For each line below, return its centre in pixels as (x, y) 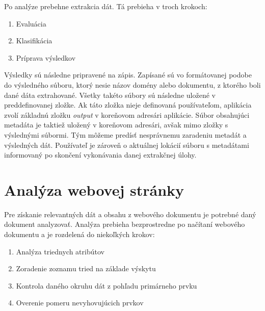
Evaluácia (31, 23)
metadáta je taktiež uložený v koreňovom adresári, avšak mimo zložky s (116, 125)
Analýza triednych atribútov (60, 251)
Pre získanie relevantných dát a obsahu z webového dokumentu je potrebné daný (130, 214)
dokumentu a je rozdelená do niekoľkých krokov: (79, 234)
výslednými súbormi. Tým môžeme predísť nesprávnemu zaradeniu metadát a (125, 134)
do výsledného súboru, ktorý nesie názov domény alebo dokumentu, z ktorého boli (132, 84)
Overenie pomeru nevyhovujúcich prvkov (80, 303)
